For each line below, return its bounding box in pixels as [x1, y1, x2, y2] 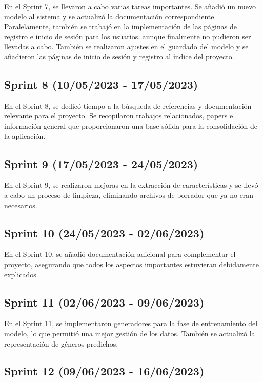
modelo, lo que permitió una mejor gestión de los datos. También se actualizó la [4, 328, 255, 338]
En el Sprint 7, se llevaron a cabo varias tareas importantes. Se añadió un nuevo [4, 1, 256, 11]
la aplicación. [4, 130, 46, 141]
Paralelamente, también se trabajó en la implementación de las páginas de [4, 21, 237, 32]
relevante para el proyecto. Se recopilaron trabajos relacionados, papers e [4, 110, 233, 121]
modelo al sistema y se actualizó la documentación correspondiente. [4, 11, 216, 22]
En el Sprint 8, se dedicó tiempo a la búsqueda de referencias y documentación [4, 100, 252, 111]
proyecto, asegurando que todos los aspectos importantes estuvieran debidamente [4, 258, 259, 269]
